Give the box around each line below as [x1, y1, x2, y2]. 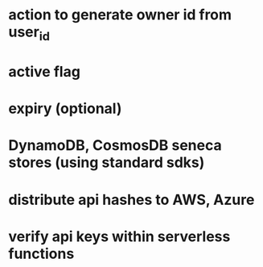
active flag [8, 62, 80, 81]
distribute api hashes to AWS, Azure [8, 190, 255, 209]
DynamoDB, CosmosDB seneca [8, 136, 223, 155]
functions [8, 244, 75, 263]
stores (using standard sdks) [8, 153, 205, 172]
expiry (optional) [8, 99, 122, 118]
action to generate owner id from [8, 6, 232, 24]
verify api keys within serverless [8, 227, 231, 245]
